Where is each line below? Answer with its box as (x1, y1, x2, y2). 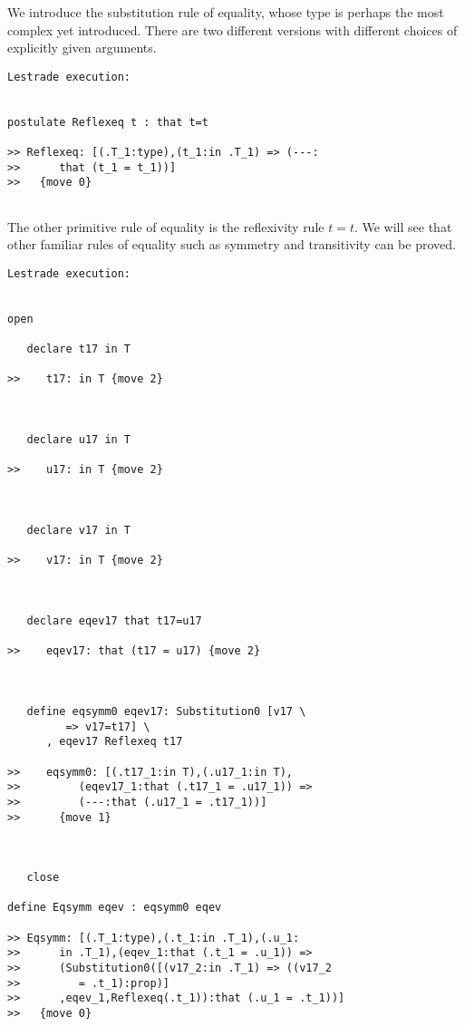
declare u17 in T (26, 433, 131, 447)
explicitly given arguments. (7, 38, 157, 57)
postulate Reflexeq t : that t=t (7, 115, 208, 129)
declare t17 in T (26, 343, 131, 356)
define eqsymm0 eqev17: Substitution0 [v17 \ (26, 704, 306, 718)
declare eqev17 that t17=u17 (26, 614, 202, 627)
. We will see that (354, 217, 452, 236)
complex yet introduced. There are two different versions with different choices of (7, 20, 458, 39)
